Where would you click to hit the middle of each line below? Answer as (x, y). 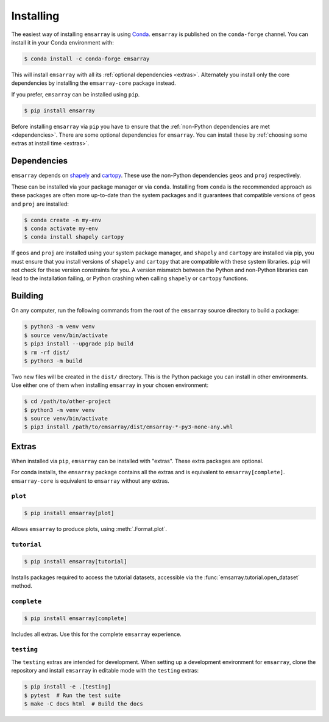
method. (22, 586)
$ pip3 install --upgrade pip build (79, 344)
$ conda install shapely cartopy (74, 237)
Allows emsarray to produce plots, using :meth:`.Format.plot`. (89, 529)
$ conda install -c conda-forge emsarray (87, 59)
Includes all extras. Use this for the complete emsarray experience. (97, 634)
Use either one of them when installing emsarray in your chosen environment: (110, 385)
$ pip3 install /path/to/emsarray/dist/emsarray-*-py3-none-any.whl (129, 427)
